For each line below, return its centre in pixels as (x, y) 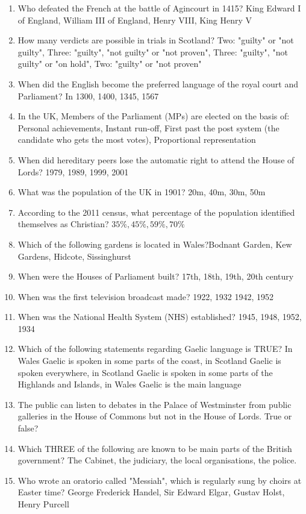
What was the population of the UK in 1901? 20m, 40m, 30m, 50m (142, 192)
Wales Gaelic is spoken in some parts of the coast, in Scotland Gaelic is (149, 361)
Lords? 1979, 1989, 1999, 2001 (73, 171)
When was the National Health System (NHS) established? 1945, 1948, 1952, (160, 317)
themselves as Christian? (63, 224)
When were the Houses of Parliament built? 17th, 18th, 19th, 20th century (156, 276)
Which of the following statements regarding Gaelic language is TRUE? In (155, 349)
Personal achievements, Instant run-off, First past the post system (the (148, 127)
